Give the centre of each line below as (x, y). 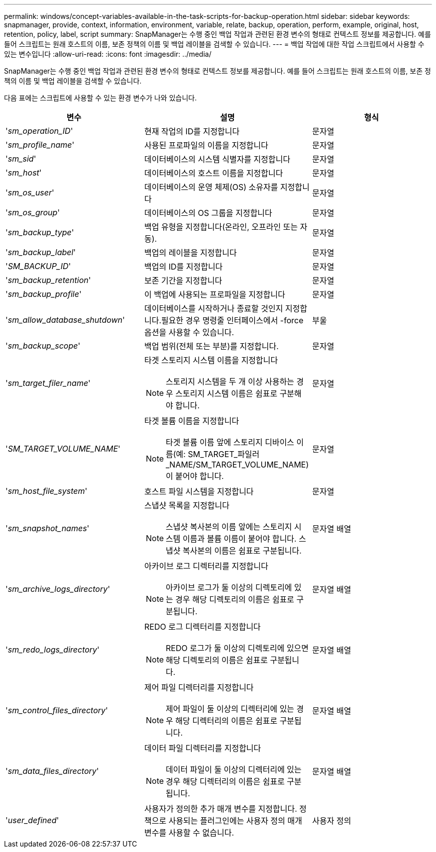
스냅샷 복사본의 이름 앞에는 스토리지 (229, 527)
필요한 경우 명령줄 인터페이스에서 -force (232, 320)
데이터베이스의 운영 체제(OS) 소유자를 (211, 187)
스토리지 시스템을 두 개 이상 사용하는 (230, 381)
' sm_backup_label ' (41, 252)
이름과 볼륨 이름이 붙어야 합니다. (240, 539)
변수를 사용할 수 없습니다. (189, 833)
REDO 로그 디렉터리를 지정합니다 (203, 627)
